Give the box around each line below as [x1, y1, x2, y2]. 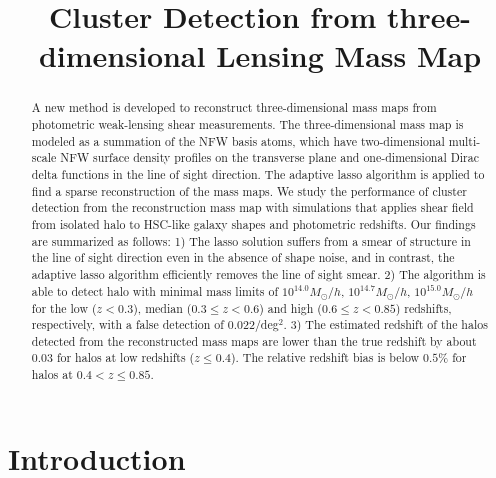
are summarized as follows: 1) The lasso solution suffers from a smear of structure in [31, 232, 471, 249]
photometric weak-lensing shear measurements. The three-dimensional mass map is [31, 116, 464, 133]
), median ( [133, 299, 192, 316]
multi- [448, 132, 481, 149]
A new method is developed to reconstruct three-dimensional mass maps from [31, 99, 437, 116]
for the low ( [31, 299, 97, 316]
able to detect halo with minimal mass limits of [31, 282, 279, 299]
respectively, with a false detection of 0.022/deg [31, 316, 279, 333]
